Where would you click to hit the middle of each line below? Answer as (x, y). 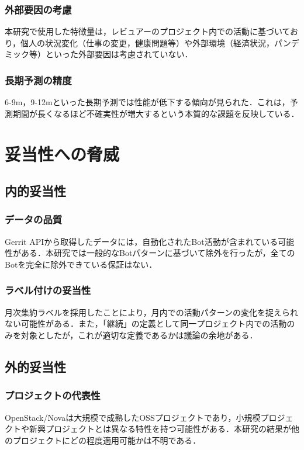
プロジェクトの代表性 (53, 395)
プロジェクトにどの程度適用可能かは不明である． (107, 440)
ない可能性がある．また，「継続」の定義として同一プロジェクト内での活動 (146, 323)
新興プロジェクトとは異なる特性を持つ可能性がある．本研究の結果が (160, 429)
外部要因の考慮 (38, 9)
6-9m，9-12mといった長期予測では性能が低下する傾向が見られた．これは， (147, 102)
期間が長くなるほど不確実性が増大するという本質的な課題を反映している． (156, 113)
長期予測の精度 (38, 80)
